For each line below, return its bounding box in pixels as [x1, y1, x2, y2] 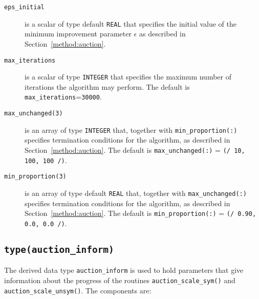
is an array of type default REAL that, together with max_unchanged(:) [25, 187, 247, 198]
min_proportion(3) [4, 173, 67, 181]
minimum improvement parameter [25, 28, 132, 39]
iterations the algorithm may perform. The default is [25, 81, 190, 92]
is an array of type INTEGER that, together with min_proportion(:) [25, 124, 238, 135]
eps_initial [4, 4, 45, 11]
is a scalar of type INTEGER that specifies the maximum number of [25, 71, 231, 82]
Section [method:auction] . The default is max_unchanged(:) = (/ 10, [25, 144, 245, 155]
